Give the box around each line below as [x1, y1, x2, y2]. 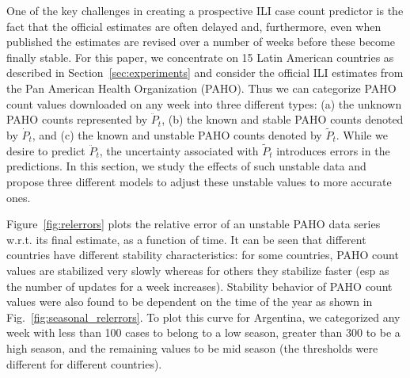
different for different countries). [6, 355, 162, 372]
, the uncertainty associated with [99, 142, 259, 158]
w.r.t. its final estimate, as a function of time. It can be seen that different [6, 231, 366, 247]
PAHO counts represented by [6, 111, 148, 128]
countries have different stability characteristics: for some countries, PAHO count [6, 246, 399, 263]
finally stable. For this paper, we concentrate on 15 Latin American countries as [6, 48, 394, 65]
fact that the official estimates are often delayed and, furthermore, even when [6, 17, 382, 34]
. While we [336, 126, 389, 143]
